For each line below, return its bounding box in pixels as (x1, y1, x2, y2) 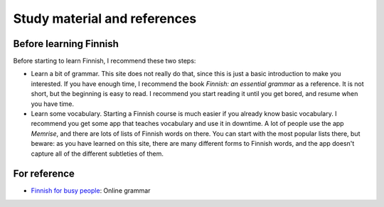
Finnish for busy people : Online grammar (31, 186, 151, 195)
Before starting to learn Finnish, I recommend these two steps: (13, 57, 196, 65)
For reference (13, 168, 75, 180)
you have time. (31, 100, 75, 108)
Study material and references (13, 11, 197, 26)
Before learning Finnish (13, 38, 119, 50)
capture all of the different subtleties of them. (31, 149, 164, 158)
